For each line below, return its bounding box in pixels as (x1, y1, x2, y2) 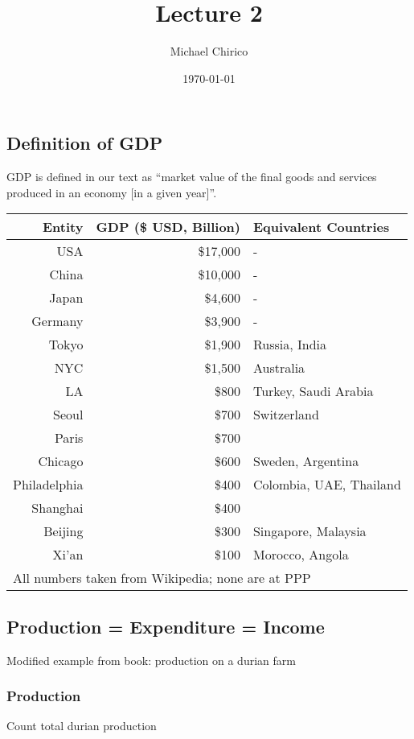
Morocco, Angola (252, 545, 349, 564)
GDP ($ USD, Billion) (96, 217, 240, 237)
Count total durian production (6, 717, 157, 734)
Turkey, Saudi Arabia (252, 382, 374, 401)
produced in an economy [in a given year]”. (6, 184, 217, 200)
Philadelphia (13, 475, 84, 494)
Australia (252, 358, 305, 378)
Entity (42, 217, 84, 237)
